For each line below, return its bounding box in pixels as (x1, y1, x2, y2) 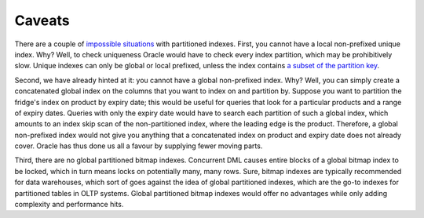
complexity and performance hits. (14, 200, 124, 209)
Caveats (14, 12, 70, 29)
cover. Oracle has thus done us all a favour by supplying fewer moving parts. (14, 141, 263, 151)
